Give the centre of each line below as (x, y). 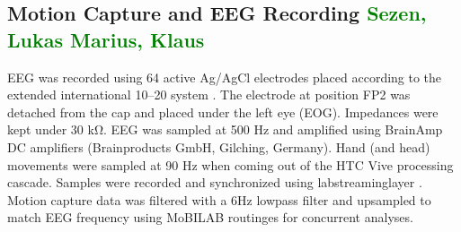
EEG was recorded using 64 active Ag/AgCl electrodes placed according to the (225, 77)
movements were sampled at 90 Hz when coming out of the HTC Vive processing (230, 164)
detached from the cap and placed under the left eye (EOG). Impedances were (223, 112)
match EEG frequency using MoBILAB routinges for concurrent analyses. (210, 217)
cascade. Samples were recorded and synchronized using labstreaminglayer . (215, 182)
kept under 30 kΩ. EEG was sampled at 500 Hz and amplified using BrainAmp (225, 129)
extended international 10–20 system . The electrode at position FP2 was (209, 95)
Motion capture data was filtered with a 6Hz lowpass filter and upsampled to (219, 199)
